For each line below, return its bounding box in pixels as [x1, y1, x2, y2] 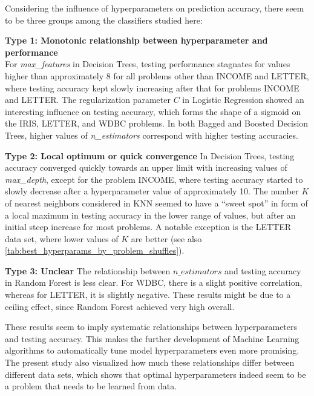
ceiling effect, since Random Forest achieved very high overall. [5, 300, 235, 312]
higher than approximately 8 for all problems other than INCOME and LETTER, [5, 69, 309, 82]
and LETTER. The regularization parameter [5, 93, 171, 106]
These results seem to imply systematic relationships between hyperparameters [5, 320, 298, 333]
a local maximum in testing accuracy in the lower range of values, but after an [5, 208, 296, 221]
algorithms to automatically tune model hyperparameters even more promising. [5, 344, 299, 357]
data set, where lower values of [5, 232, 119, 245]
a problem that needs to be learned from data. [5, 380, 177, 392]
